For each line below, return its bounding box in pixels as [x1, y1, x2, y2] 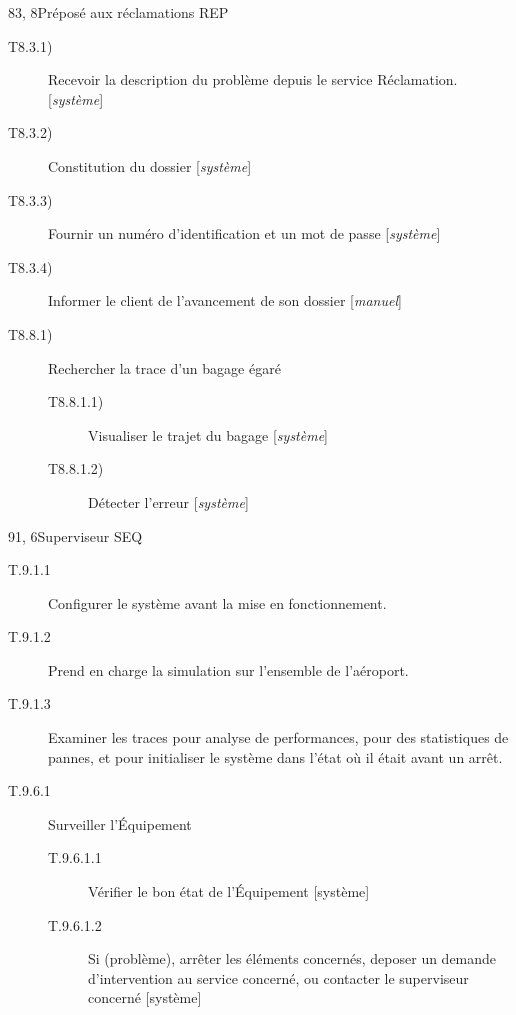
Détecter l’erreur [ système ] [88, 491, 249, 512]
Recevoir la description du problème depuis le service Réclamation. [48, 69, 458, 90]
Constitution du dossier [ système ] [48, 155, 252, 176]
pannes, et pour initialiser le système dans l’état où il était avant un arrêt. [48, 746, 503, 767]
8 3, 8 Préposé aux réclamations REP [8, 2, 229, 22]
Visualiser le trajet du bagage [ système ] [88, 424, 329, 445]
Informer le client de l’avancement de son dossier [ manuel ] [48, 290, 402, 311]
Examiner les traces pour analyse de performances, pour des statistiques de [48, 727, 509, 748]
